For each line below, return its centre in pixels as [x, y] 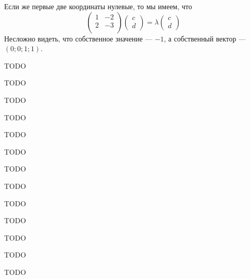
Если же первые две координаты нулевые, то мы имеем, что [98, 6]
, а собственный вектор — [205, 38]
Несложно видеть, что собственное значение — [78, 38]
